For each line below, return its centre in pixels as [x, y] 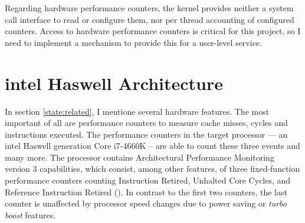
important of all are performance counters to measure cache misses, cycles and [146, 123]
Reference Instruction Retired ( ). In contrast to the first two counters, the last [146, 192]
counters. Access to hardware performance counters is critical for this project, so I [153, 31]
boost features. [30, 214]
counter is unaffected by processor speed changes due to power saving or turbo [146, 203]
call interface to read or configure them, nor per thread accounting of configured [150, 19]
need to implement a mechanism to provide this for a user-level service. [133, 42]
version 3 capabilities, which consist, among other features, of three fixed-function [152, 169]
